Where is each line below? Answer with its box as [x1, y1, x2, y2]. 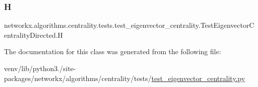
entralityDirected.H [4, 29, 63, 40]
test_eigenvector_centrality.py [151, 73, 245, 83]
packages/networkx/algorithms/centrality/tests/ [4, 73, 152, 83]
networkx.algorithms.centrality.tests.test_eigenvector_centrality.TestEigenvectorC [4, 20, 255, 30]
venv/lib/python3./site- [4, 63, 76, 73]
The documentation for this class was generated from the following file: [4, 46, 221, 57]
